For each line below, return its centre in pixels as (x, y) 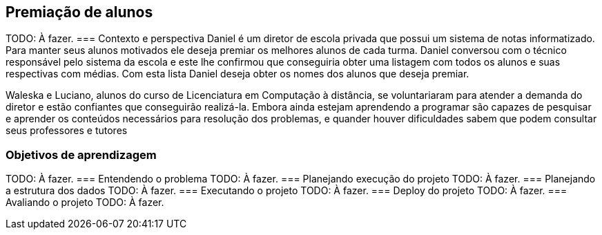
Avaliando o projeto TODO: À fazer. (85, 203)
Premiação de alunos (79, 12)
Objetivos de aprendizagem (81, 154)
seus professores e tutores (67, 131)
